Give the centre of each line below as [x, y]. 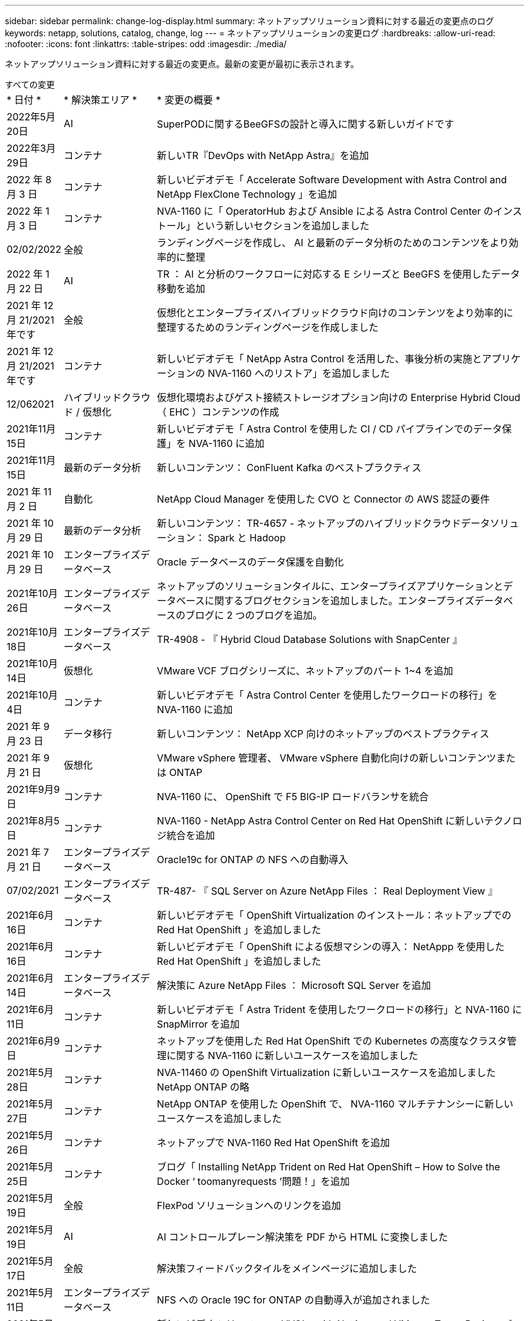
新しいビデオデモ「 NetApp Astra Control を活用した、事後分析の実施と [319, 359]
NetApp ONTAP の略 [203, 1087]
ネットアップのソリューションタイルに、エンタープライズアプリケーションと [330, 586]
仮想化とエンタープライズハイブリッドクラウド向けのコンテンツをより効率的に [335, 313]
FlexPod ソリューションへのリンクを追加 [249, 1205]
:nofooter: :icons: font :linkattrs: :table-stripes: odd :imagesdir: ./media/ [146, 44]
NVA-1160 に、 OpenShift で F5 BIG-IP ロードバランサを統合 [293, 797]
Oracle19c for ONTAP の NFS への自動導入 [252, 859]
